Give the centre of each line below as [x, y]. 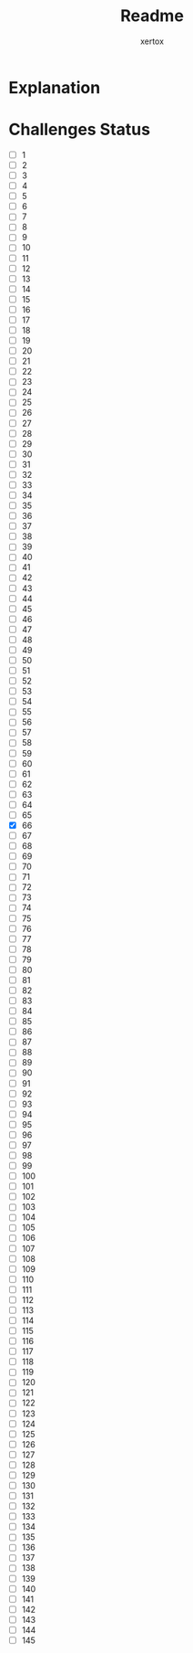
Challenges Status [80, 130]
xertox [152, 41]
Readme [152, 16]
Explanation [55, 87]
